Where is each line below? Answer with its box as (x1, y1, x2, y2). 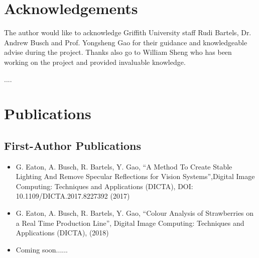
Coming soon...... (16, 244, 68, 254)
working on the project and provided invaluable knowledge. (4, 56, 186, 67)
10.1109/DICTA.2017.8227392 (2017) (16, 191, 130, 201)
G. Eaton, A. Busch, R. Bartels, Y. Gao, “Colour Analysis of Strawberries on (16, 208, 254, 218)
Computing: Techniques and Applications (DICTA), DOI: (16, 181, 193, 191)
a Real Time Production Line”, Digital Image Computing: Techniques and (16, 217, 244, 228)
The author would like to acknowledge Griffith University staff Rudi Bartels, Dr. (4, 27, 251, 38)
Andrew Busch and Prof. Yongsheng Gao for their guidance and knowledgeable (4, 37, 247, 47)
